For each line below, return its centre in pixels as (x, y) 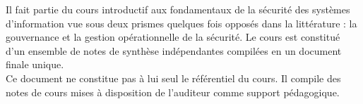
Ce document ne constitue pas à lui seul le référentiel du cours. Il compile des (173, 78)
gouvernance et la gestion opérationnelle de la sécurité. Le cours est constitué (173, 37)
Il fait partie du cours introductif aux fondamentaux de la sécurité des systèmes (178, 9)
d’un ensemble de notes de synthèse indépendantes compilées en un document (174, 50)
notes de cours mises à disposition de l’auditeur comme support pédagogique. (173, 92)
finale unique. (35, 64)
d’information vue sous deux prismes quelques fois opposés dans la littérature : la (181, 23)
